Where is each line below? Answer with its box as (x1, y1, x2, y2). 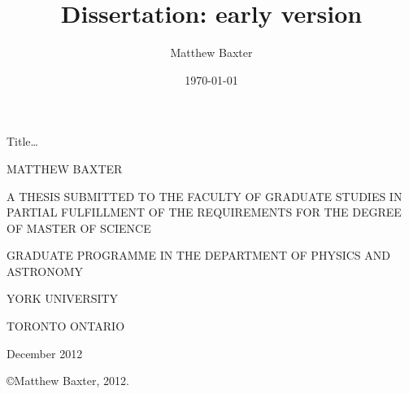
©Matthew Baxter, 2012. (7, 372, 129, 389)
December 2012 (7, 344, 83, 361)
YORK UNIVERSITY (7, 290, 119, 307)
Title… (7, 133, 38, 150)
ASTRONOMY (7, 262, 83, 279)
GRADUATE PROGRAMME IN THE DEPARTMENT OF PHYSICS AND (7, 247, 390, 264)
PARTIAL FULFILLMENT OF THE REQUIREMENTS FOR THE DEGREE (7, 204, 402, 221)
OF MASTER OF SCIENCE (7, 219, 151, 236)
